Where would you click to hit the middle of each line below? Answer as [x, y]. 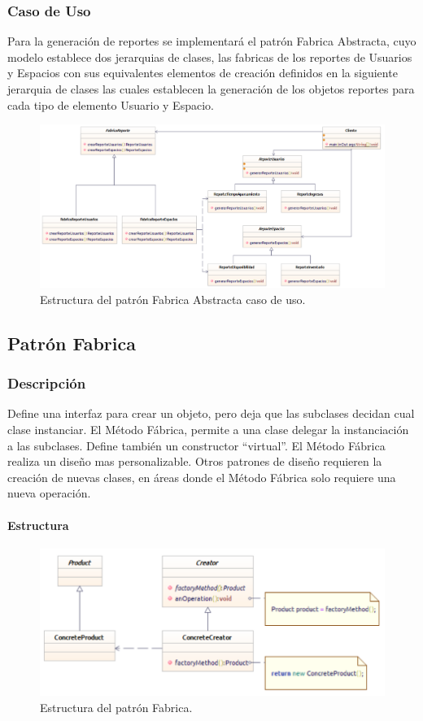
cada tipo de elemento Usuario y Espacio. [111, 104]
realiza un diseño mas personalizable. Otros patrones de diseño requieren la [195, 461]
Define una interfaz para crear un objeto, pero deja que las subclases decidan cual [211, 413]
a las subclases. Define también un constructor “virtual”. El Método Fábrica [196, 445]
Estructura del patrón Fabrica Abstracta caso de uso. [173, 299]
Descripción [47, 383]
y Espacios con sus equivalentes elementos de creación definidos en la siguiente [203, 73]
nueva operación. [49, 493]
